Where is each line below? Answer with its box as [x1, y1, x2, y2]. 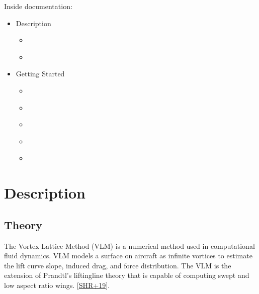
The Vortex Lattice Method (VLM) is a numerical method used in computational [4, 240, 255, 251]
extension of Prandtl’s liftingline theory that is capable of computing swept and [4, 270, 249, 280]
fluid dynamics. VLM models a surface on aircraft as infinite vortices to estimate [4, 250, 252, 261]
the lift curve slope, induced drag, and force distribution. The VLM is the [4, 260, 231, 270]
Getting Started [16, 68, 65, 79]
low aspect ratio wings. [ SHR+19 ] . [4, 279, 110, 290]
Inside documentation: [4, 1, 72, 11]
